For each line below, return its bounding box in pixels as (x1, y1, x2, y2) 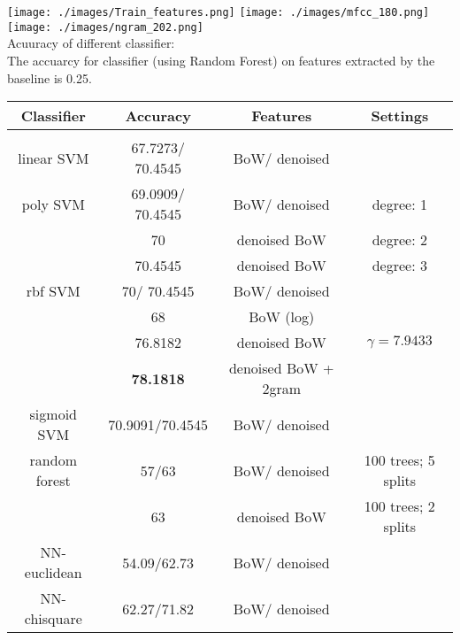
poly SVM (21, 193, 85, 214)
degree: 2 (372, 229, 427, 251)
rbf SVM (26, 281, 80, 302)
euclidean (24, 562, 82, 583)
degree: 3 (372, 255, 427, 276)
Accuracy (125, 105, 191, 127)
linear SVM (18, 147, 89, 168)
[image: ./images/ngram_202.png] (7, 20, 203, 34)
